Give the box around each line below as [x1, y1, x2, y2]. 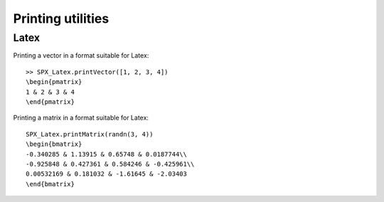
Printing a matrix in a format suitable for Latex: [13, 114, 149, 122]
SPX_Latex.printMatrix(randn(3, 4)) [26, 130, 154, 138]
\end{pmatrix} [26, 97, 75, 106]
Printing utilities [13, 11, 110, 26]
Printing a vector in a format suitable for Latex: [13, 51, 149, 60]
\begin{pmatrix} [26, 78, 82, 86]
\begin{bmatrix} [26, 140, 82, 149]
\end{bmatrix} [26, 180, 75, 188]
